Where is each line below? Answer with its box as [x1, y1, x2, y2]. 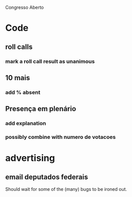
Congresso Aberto [5, 5, 44, 10]
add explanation [5, 120, 46, 127]
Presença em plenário [5, 105, 76, 113]
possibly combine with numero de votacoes [5, 134, 116, 141]
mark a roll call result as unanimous [5, 58, 95, 65]
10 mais [5, 73, 30, 82]
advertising [5, 153, 55, 164]
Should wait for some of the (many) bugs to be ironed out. [5, 186, 127, 192]
